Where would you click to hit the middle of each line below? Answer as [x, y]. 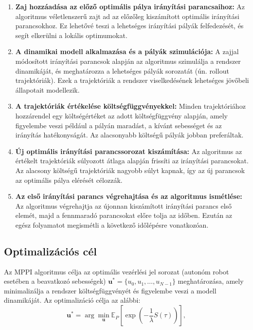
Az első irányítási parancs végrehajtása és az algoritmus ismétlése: [129, 196]
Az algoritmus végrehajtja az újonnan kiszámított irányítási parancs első [124, 205]
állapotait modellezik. [47, 89]
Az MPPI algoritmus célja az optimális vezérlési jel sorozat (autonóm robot [117, 271]
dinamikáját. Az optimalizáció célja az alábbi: [72, 300]
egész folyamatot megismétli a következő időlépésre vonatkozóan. [112, 224]
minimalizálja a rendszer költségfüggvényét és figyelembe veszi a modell [110, 290]
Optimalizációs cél [50, 251]
